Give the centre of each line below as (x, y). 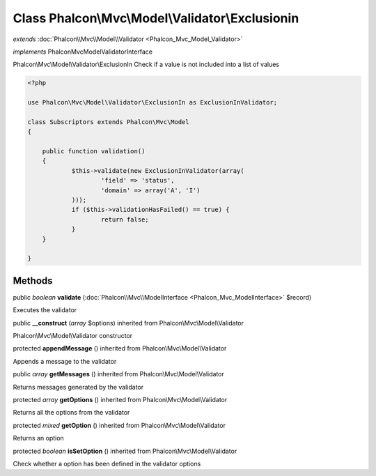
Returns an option (38, 438)
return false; (125, 219)
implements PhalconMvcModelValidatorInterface (83, 52)
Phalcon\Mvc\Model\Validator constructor (72, 336)
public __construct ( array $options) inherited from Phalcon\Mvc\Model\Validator (128, 323)
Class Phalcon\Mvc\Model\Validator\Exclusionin (156, 18)
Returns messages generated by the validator (78, 387)
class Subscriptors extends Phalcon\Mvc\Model (108, 122)
